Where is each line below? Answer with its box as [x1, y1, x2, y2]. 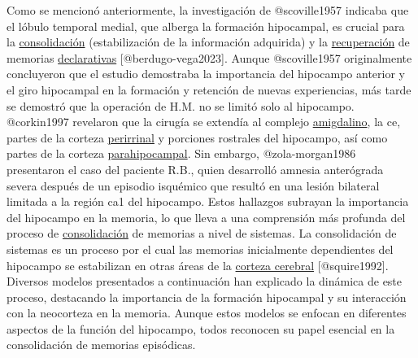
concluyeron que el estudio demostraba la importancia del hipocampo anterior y [7, 65, 405, 82]
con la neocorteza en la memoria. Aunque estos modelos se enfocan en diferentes [7, 304, 407, 321]
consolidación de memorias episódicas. [7, 336, 196, 353]
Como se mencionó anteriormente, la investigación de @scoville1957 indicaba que [7, 2, 409, 18]
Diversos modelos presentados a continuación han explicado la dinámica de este [7, 273, 403, 290]
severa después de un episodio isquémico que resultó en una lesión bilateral [7, 177, 380, 194]
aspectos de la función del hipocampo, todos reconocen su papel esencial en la [7, 320, 395, 337]
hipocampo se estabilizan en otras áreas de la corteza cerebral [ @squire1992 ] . [7, 256, 389, 273]
